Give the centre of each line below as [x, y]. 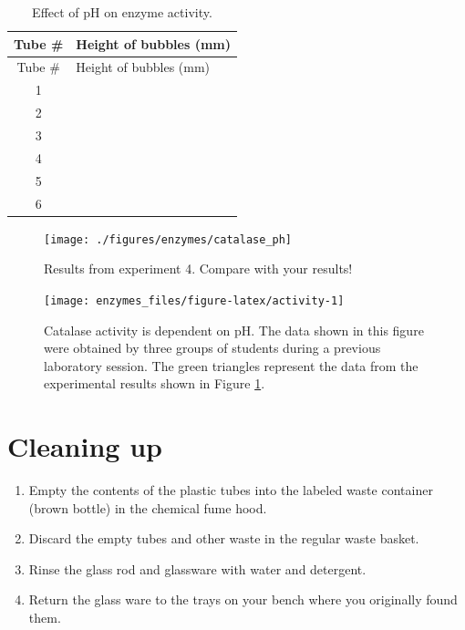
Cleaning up [85, 446]
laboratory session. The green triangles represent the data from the [231, 365]
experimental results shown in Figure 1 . [155, 383]
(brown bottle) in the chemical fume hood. [148, 507]
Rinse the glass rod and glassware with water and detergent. [197, 568]
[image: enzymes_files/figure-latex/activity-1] [194, 300]
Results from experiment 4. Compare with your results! [198, 269]
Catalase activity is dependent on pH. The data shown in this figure [234, 330]
